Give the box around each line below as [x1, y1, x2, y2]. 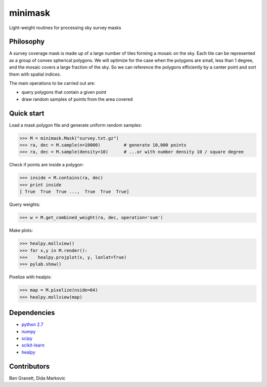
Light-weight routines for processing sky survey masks [9, 25, 121, 31]
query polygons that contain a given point [21, 89, 106, 95]
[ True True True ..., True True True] [19, 189, 130, 194]
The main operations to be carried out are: [9, 80, 96, 86]
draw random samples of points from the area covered [21, 96, 133, 102]
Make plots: [9, 228, 33, 233]
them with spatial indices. [9, 71, 61, 77]
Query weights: [9, 201, 41, 207]
